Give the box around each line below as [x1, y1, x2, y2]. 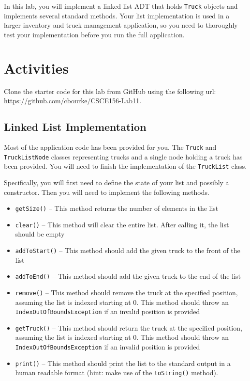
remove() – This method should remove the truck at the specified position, [15, 287, 238, 297]
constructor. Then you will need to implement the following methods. [4, 187, 209, 197]
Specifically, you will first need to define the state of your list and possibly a [4, 177, 229, 187]
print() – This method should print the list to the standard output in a [15, 358, 231, 368]
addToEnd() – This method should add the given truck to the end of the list [15, 271, 241, 281]
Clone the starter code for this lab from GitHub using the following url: [4, 86, 216, 96]
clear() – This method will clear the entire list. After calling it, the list [15, 219, 229, 229]
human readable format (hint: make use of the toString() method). [15, 367, 218, 378]
